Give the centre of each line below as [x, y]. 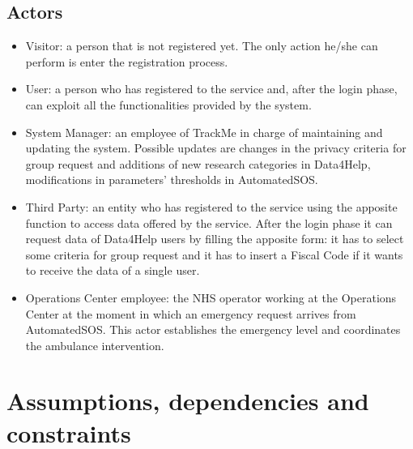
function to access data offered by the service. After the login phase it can [209, 222]
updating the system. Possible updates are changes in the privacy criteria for [216, 148]
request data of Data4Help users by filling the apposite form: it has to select [215, 239]
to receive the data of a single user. [113, 270]
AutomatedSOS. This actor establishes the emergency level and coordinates [213, 329]
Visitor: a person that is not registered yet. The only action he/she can [202, 46]
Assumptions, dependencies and [188, 401]
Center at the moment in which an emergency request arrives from [191, 313]
